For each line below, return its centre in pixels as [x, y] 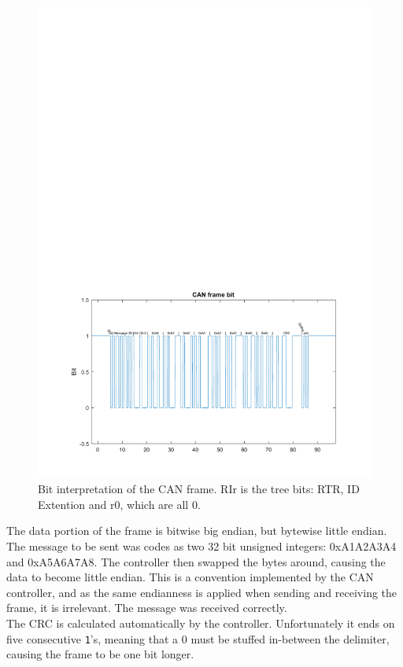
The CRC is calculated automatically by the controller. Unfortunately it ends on [201, 623]
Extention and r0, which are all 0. [119, 504]
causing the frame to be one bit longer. [100, 654]
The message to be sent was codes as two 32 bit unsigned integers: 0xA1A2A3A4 [201, 546]
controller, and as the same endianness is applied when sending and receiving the [202, 592]
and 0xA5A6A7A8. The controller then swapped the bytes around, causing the [196, 561]
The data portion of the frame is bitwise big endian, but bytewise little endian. [197, 531]
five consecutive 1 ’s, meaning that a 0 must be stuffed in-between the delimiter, [198, 638]
